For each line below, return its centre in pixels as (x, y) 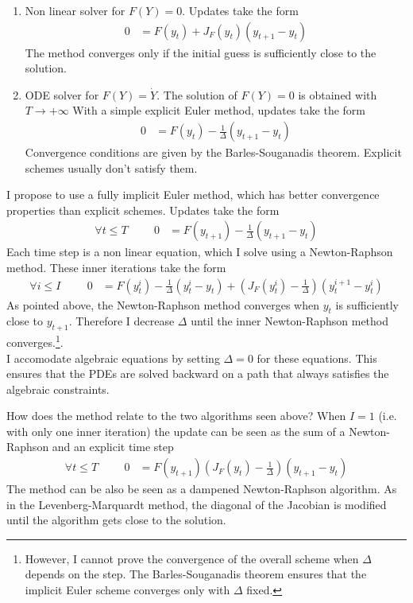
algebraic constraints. (58, 389)
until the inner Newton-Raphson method (290, 321)
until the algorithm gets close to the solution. (116, 520)
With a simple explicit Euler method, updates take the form (219, 110)
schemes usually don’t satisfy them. (111, 167)
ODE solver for (62, 94)
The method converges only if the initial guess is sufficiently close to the (201, 52)
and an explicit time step (113, 447)
